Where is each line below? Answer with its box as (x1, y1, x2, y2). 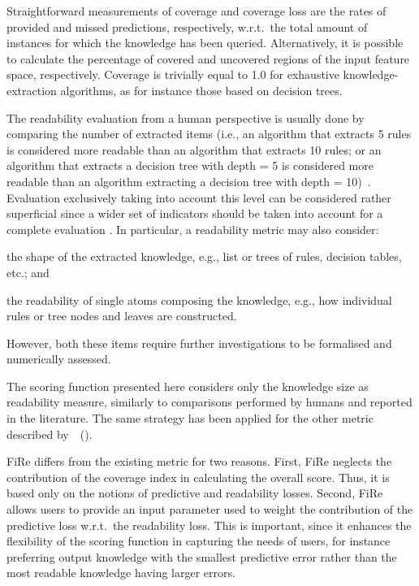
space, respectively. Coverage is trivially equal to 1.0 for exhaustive (6, 66, 339, 83)
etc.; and (6, 263, 50, 280)
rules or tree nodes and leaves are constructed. (6, 307, 237, 324)
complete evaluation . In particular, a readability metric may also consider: (6, 220, 379, 237)
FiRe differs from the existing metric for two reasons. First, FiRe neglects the (6, 453, 392, 470)
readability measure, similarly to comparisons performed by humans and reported (6, 393, 413, 410)
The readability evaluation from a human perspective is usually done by (6, 109, 365, 126)
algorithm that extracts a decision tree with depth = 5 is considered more (6, 157, 374, 174)
